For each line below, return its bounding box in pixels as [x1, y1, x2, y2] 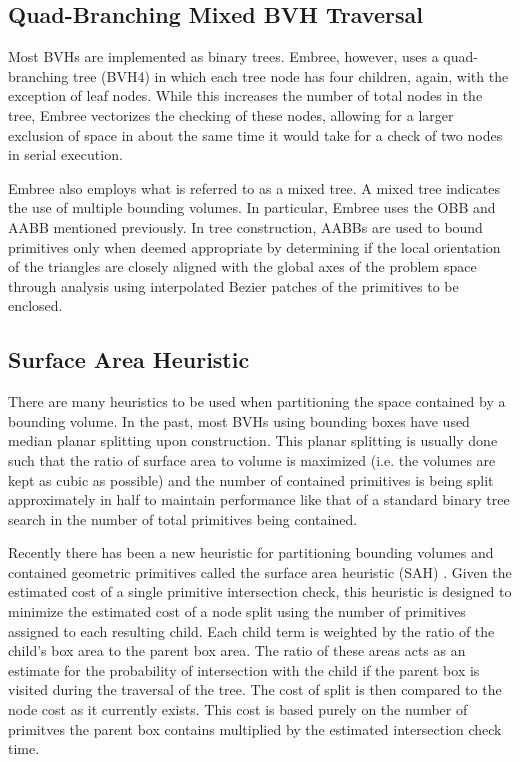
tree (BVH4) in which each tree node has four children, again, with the [73, 65, 509, 86]
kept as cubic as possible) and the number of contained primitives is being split [8, 469, 494, 490]
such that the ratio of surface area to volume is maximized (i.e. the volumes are [8, 449, 496, 470]
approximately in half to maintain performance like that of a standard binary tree [8, 489, 510, 510]
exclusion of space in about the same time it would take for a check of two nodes [8, 124, 503, 145]
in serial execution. [8, 144, 123, 165]
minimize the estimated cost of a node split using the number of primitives [8, 601, 466, 622]
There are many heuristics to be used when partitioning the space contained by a [8, 391, 506, 412]
